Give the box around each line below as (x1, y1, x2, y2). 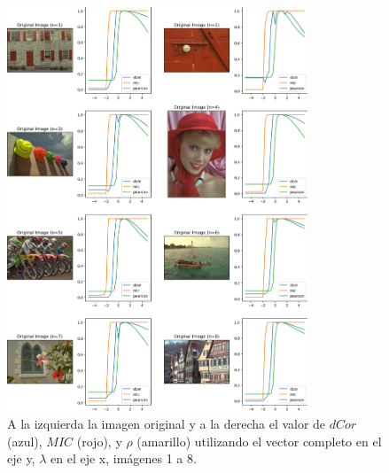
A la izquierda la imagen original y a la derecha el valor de (7, 415, 326, 432)
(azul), (7, 431, 43, 450)
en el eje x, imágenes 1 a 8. (51, 449, 197, 468)
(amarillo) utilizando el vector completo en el (136, 431, 382, 450)
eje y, (7, 449, 35, 468)
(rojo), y (76, 431, 122, 450)
